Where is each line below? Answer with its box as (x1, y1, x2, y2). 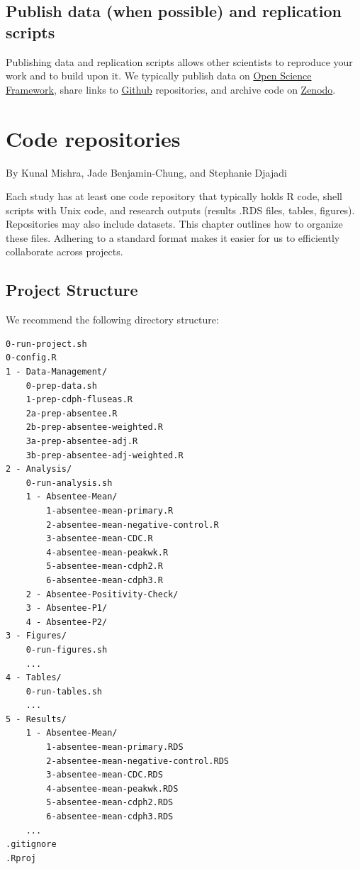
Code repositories (6, 123, 181, 153)
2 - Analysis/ (6, 464, 72, 475)
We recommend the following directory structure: (6, 312, 219, 327)
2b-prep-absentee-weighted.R (26, 422, 163, 433)
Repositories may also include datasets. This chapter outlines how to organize (6, 216, 343, 231)
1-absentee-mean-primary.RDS (46, 742, 184, 753)
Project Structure (6, 279, 138, 301)
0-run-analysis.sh (26, 477, 113, 488)
